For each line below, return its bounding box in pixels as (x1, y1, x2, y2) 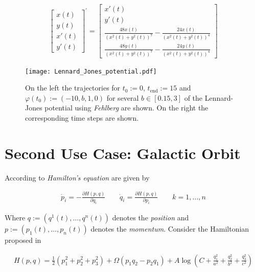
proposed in (5, 234, 41, 245)
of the (184, 92, 203, 103)
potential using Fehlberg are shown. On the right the (44, 102, 208, 113)
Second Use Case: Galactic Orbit (5, 142, 241, 163)
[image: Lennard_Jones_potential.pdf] (25, 67, 157, 75)
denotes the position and (112, 212, 189, 222)
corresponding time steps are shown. (25, 112, 139, 123)
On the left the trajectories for (25, 82, 121, 93)
